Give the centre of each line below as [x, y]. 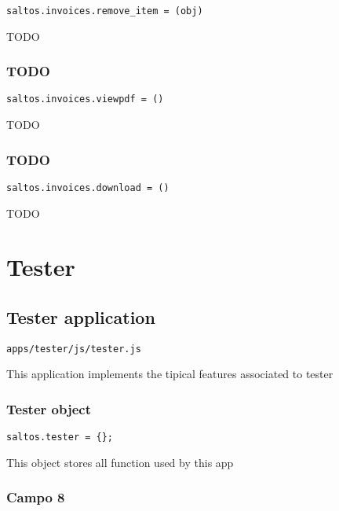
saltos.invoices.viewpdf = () [85, 99]
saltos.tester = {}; [60, 437]
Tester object [49, 408]
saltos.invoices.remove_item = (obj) [105, 11]
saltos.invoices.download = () [88, 187]
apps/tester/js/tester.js [74, 349]
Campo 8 [36, 497]
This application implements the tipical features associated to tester [170, 374]
